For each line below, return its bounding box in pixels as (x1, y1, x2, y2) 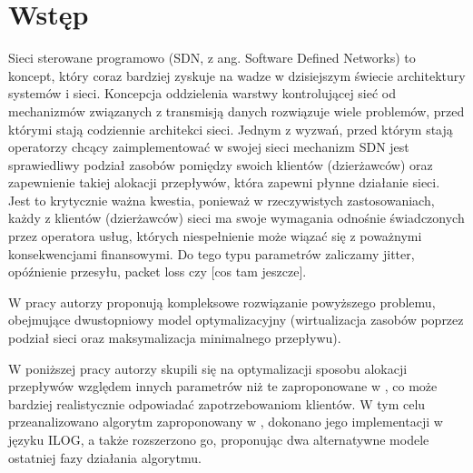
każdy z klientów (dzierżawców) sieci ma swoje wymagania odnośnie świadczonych (8, 208, 465, 227)
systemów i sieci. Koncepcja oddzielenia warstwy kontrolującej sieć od (8, 84, 397, 103)
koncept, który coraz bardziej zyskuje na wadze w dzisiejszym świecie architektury (8, 65, 466, 85)
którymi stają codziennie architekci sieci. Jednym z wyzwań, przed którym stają (8, 119, 453, 138)
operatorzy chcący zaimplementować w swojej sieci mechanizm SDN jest (8, 137, 409, 156)
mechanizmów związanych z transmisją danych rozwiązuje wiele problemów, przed (8, 101, 465, 120)
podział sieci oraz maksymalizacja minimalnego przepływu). (8, 328, 341, 347)
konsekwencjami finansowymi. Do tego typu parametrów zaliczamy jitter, (8, 244, 415, 263)
